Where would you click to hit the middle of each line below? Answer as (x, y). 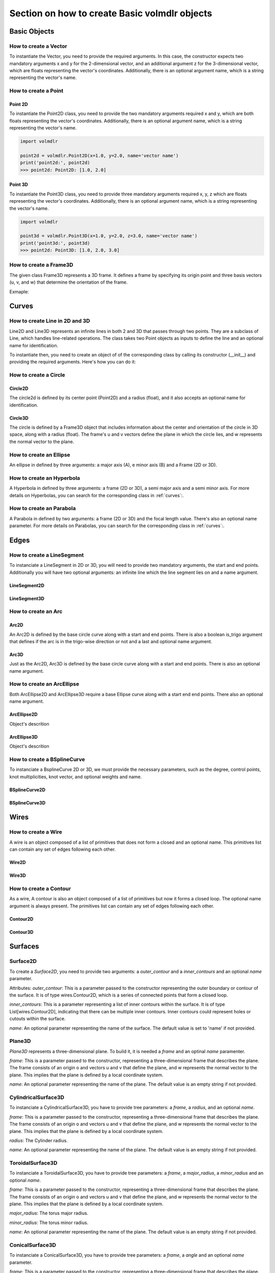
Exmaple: (19, 292)
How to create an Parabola (43, 508)
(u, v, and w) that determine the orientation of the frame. (68, 282)
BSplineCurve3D (28, 802)
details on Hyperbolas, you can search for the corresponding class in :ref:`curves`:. (97, 495)
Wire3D (18, 875)
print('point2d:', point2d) (55, 163)
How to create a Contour (40, 889)
